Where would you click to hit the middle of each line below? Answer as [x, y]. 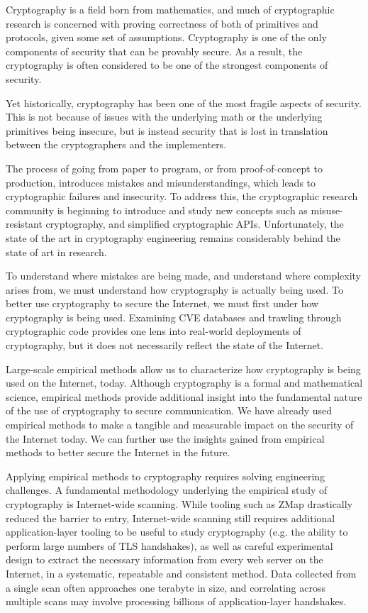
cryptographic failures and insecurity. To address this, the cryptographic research [182, 196]
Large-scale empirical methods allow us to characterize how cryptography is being [183, 369]
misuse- [327, 210]
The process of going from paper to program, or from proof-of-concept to [164, 168]
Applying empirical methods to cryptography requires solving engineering [166, 476]
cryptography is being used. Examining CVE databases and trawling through [174, 317]
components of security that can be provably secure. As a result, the [154, 51]
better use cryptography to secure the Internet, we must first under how [162, 303]
